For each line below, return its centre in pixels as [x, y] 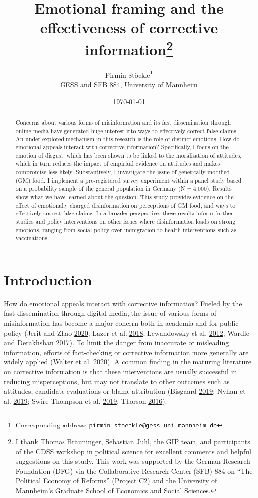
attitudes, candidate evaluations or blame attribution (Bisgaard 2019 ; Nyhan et [125, 391]
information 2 [129, 48]
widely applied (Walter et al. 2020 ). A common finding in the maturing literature [128, 362]
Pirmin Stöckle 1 [129, 74]
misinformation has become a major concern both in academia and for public [121, 323]
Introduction [48, 279]
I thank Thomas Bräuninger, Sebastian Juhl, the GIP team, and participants [133, 442]
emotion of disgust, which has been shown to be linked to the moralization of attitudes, [129, 155]
